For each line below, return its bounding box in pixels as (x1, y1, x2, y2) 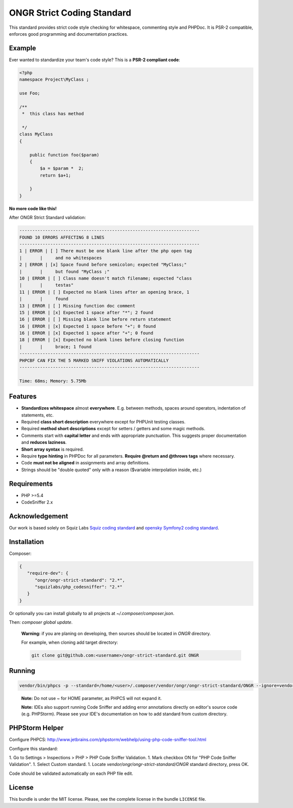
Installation (9, 538, 44, 546)
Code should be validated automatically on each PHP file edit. (9, 770, 133, 776)
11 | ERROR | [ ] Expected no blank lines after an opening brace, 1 (19, 289, 189, 295)
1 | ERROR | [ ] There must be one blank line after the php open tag (19, 248, 192, 254)
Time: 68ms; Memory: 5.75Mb (19, 378, 86, 384)
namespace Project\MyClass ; (19, 77, 89, 83)
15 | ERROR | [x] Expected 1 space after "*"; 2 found (19, 309, 153, 315)
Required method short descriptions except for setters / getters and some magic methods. (21, 426, 205, 432)
